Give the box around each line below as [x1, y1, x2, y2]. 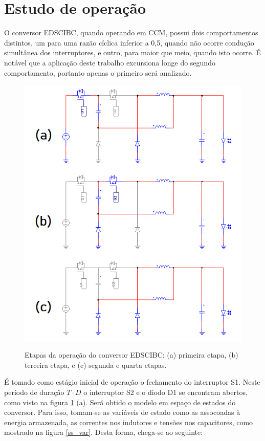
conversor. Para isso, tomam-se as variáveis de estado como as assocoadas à [4, 407, 240, 417]
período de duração [4, 387, 64, 397]
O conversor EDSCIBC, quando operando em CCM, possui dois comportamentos [4, 27, 258, 38]
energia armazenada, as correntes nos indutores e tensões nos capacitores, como [4, 416, 253, 427]
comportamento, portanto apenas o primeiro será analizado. [4, 67, 192, 78]
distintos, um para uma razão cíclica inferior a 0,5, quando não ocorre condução [4, 37, 254, 48]
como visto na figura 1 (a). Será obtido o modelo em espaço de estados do [4, 396, 236, 407]
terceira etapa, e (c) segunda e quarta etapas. [25, 359, 167, 370]
